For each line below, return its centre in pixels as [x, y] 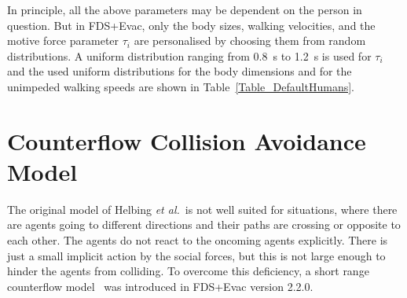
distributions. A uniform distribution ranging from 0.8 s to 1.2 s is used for [189, 55]
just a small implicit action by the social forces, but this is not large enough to [196, 255]
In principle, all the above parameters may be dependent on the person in [185, 9]
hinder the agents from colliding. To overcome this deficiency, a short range [188, 271]
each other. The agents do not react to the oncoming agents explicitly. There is [198, 240]
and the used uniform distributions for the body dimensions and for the [180, 71]
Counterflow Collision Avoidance [187, 140]
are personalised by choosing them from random [250, 40]
